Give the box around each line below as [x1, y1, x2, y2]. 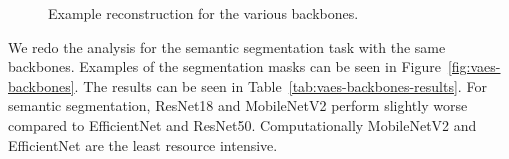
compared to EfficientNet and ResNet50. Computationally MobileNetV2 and [8, 114, 477, 135]
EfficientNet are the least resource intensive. [8, 134, 278, 155]
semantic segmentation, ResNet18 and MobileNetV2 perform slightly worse [8, 95, 468, 116]
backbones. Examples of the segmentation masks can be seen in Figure [8, 56, 441, 77]
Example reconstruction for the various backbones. [48, 3, 359, 23]
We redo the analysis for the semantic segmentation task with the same [8, 36, 446, 57]
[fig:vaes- [447, 56, 501, 77]
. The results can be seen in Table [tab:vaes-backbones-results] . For [74, 75, 487, 96]
